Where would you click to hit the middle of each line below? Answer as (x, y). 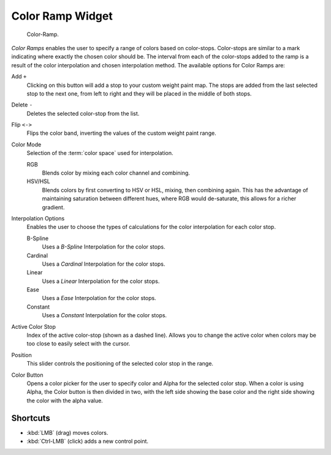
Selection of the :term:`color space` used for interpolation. (100, 153)
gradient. (53, 207)
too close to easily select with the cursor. (78, 344)
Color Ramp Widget (62, 16)
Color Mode (26, 145)
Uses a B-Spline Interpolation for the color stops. (104, 247)
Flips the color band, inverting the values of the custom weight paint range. (122, 133)
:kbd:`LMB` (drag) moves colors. (67, 432)
